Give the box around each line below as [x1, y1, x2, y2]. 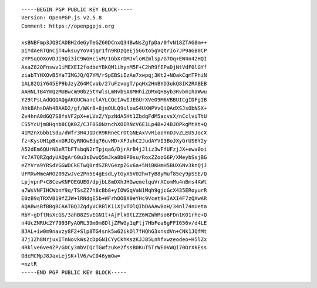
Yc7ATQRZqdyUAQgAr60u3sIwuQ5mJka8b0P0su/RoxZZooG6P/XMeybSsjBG [21, 154, 207, 161]
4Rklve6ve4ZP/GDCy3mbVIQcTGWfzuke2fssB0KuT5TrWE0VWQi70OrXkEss [21, 244, 207, 251]
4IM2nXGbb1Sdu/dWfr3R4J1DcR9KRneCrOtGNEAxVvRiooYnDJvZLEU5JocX [21, 129, 207, 136]
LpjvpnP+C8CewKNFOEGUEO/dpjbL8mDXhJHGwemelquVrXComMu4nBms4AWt [21, 179, 207, 185]
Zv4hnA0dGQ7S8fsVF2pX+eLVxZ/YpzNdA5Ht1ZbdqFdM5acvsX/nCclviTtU [21, 113, 207, 120]
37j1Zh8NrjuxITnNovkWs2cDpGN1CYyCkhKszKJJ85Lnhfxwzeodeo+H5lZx [21, 236, 207, 243]
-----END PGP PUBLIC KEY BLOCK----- [21, 269, 127, 276]
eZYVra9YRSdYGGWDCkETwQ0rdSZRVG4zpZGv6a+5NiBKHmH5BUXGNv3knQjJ [21, 162, 207, 169]
